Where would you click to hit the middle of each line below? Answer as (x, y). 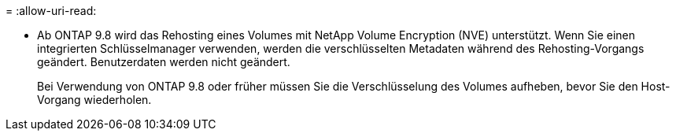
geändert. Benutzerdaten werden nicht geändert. (164, 62)
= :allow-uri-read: (51, 11)
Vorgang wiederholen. (94, 100)
